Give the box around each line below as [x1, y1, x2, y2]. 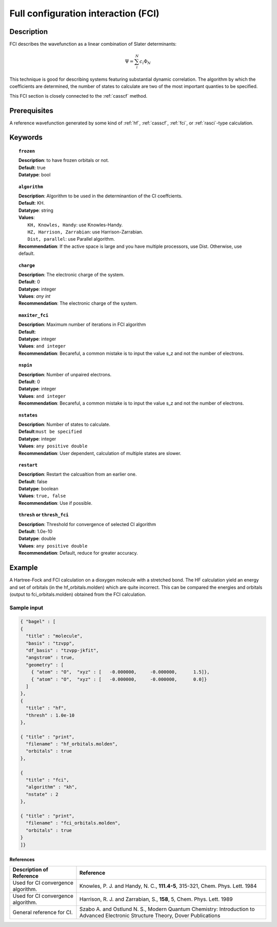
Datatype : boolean [18, 486, 58, 492]
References [9, 857, 35, 863]
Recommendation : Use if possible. [18, 500, 92, 506]
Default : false [18, 478, 48, 484]
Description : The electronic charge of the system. [18, 271, 125, 278]
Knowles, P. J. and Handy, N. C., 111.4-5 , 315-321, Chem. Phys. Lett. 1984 [80, 882, 257, 889]
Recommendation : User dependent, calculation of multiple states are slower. [18, 450, 182, 456]
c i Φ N [139, 59, 151, 65]
